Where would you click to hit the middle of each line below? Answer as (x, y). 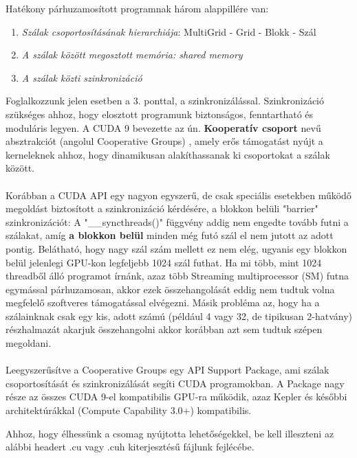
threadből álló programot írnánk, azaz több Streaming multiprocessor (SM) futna (177, 276)
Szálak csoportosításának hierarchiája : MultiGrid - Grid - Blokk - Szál (169, 31)
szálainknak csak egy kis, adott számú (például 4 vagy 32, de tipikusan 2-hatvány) (179, 316)
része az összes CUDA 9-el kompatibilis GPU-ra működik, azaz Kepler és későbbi (176, 397)
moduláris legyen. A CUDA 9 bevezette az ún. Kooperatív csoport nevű (163, 127)
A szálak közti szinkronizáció (82, 77)
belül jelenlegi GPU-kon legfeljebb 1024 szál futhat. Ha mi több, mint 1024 (164, 262)
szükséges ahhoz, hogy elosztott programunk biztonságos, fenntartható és (160, 114)
